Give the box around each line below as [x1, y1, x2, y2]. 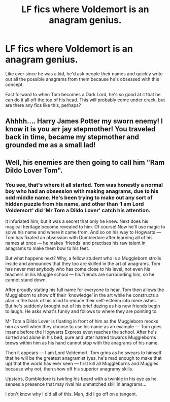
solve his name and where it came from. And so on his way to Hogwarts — [5, 229, 161, 235]
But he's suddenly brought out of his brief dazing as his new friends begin [5, 303, 160, 309]
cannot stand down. [5, 277, 47, 283]
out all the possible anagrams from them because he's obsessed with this [5, 76, 159, 82]
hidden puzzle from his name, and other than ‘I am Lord [5, 200, 144, 207]
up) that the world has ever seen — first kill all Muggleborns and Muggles [5, 360, 159, 367]
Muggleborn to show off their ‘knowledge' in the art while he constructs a [5, 292, 159, 298]
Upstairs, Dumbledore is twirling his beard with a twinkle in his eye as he [5, 376, 157, 382]
